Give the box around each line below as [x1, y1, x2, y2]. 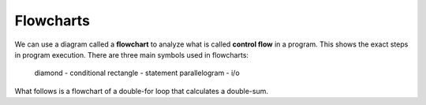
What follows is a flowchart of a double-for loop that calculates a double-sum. [14, 86, 268, 96]
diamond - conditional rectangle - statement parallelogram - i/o [34, 68, 240, 78]
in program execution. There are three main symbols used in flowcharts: [14, 50, 248, 59]
